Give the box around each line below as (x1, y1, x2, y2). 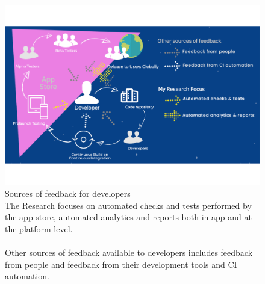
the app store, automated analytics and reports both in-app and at (5, 211, 252, 223)
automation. (5, 270, 49, 282)
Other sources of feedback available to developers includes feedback (5, 246, 253, 259)
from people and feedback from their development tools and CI (5, 258, 237, 270)
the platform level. (5, 223, 73, 235)
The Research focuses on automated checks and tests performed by (5, 199, 252, 211)
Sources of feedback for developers (5, 187, 131, 200)
